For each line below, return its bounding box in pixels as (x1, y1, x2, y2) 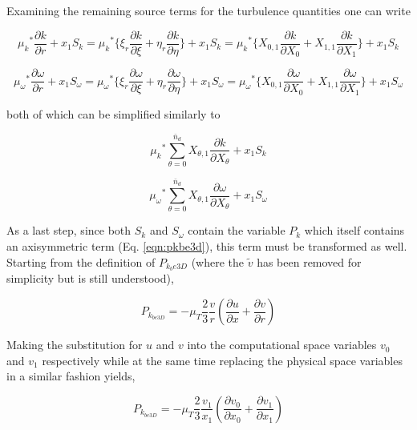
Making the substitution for (6, 336, 143, 353)
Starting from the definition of (6, 253, 156, 270)
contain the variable (188, 222, 285, 239)
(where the (191, 253, 244, 270)
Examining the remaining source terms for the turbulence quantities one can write (6, 2, 411, 18)
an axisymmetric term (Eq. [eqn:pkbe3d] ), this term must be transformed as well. (6, 238, 407, 254)
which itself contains (304, 222, 405, 239)
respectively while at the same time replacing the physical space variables (42, 352, 403, 368)
